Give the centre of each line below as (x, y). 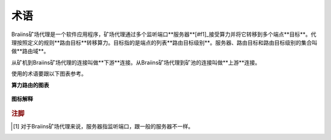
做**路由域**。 (30, 51)
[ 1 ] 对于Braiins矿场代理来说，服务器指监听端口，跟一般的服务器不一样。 (104, 126)
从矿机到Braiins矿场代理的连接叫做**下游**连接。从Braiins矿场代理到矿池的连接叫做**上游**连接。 (136, 62)
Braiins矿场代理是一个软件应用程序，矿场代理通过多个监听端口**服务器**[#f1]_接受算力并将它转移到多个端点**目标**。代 (164, 34)
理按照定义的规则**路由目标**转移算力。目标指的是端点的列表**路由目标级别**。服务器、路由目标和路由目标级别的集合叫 (165, 42)
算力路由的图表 (30, 85)
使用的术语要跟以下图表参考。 (49, 74)
